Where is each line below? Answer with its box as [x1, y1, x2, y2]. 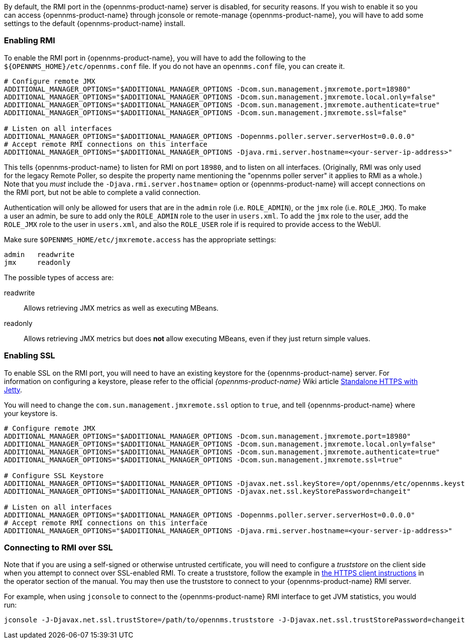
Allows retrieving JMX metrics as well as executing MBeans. [24, 303, 219, 312]
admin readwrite [4, 250, 75, 258]
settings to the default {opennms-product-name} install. [4, 19, 185, 28]
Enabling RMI [4, 35, 55, 46]
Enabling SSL [4, 351, 55, 361]
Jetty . [4, 385, 22, 394]
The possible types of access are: [4, 273, 114, 282]
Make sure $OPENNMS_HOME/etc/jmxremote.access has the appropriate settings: [4, 235, 276, 244]
